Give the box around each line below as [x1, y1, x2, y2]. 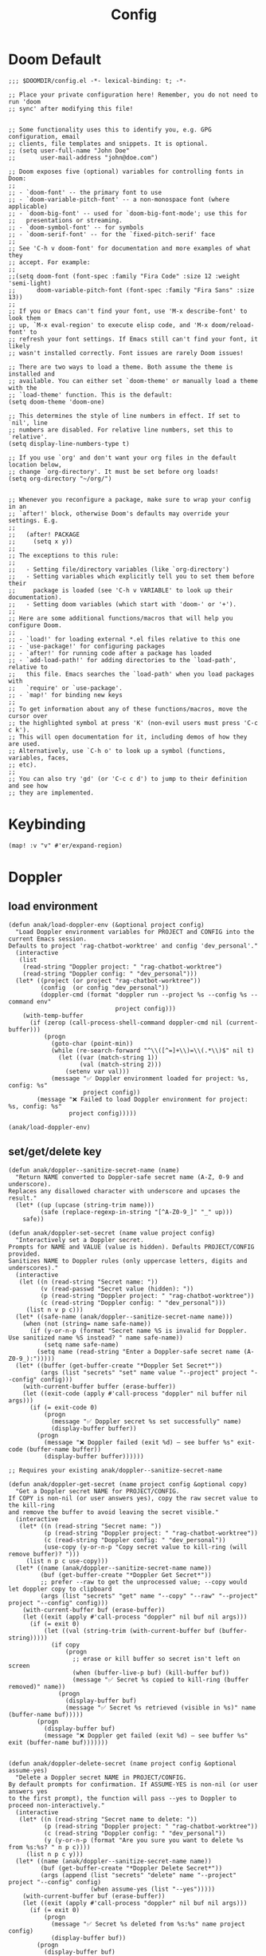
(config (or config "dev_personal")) [40, 984, 170, 992]
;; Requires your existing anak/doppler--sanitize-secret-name [8, 1466, 223, 1474]
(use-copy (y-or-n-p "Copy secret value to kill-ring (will [43, 1543, 248, 1551]
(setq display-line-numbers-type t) [8, 440, 130, 448]
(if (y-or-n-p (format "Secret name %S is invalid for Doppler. [29, 1327, 248, 1335]
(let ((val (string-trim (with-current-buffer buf [43, 1627, 216, 1635]
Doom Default [8, 50, 102, 69]
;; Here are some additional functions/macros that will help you [8, 614, 233, 622]
